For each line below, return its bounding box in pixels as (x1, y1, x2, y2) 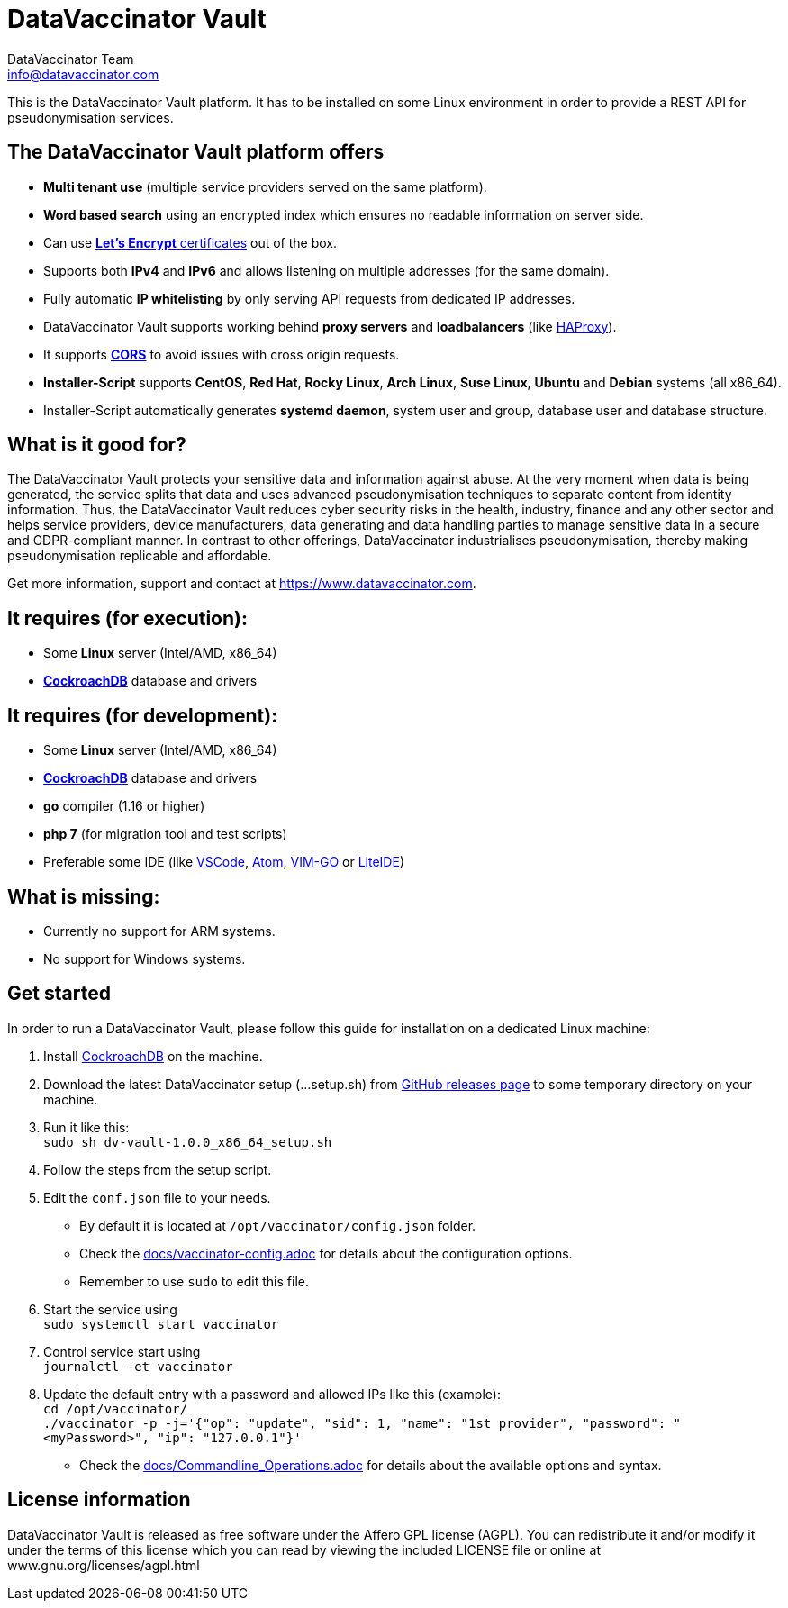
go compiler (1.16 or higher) (43, 798, 205, 814)
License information (7, 1488, 191, 1512)
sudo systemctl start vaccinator (43, 1316, 279, 1331)
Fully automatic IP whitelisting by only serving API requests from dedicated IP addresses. (43, 290, 575, 306)
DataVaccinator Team (7, 50, 134, 67)
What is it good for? (7, 433, 186, 457)
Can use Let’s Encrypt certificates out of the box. (43, 234, 337, 250)
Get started (7, 982, 111, 1005)
